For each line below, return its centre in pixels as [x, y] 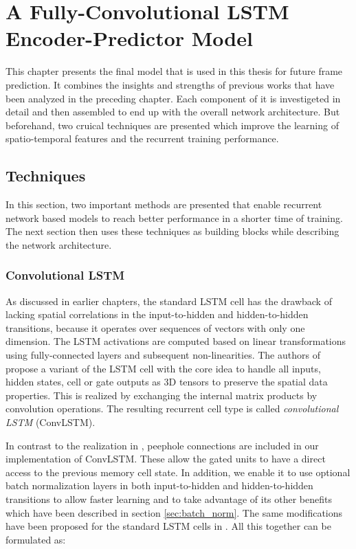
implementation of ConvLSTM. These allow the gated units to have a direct [166, 459]
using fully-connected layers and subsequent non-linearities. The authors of [163, 355]
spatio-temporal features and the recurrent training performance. [142, 138]
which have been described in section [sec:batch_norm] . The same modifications [174, 512]
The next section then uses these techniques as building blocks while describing [173, 231]
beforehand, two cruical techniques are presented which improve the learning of [172, 125]
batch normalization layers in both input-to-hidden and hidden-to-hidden [159, 485]
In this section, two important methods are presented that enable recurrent [164, 204]
